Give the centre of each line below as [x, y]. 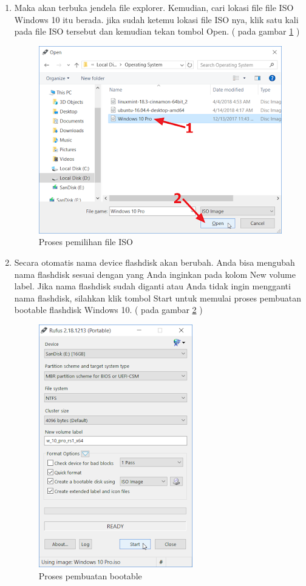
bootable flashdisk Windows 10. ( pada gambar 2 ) [108, 310]
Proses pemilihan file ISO [86, 242]
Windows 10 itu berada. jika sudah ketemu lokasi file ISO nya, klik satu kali [156, 19]
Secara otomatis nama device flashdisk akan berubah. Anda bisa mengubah [155, 262]
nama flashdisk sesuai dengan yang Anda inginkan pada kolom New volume [155, 274]
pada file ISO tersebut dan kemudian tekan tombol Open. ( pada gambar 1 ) [157, 31]
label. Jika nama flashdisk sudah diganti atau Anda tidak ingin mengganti [152, 286]
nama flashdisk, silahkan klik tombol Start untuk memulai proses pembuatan [158, 298]
